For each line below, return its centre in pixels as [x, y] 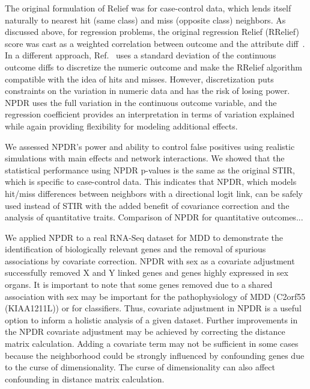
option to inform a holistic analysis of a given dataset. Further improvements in [151, 319]
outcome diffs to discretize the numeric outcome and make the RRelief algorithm [153, 67]
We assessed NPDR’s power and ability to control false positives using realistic [150, 146]
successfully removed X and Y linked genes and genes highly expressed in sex [147, 272]
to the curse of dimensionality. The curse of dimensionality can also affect [140, 367]
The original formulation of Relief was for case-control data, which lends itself [148, 8]
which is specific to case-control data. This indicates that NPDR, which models [151, 182]
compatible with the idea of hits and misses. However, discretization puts [139, 79]
